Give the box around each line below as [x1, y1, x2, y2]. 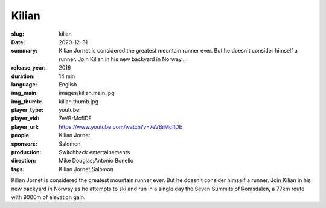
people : [11, 132, 31, 139]
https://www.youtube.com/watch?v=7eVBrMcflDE [59, 123, 182, 130]
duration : [11, 73, 36, 80]
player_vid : [11, 115, 39, 122]
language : [11, 80, 37, 88]
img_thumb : [11, 97, 42, 105]
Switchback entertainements [59, 149, 130, 156]
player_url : [11, 123, 39, 130]
